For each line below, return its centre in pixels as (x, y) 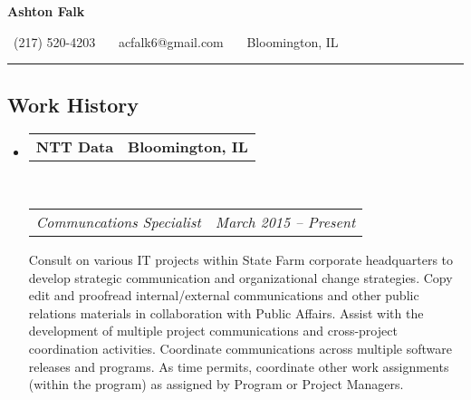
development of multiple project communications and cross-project (213, 331)
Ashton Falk (46, 11)
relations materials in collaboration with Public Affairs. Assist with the (226, 312)
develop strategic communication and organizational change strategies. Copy (240, 277)
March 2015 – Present (285, 221)
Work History (73, 104)
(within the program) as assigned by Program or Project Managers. (216, 384)
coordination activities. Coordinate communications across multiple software (240, 348)
